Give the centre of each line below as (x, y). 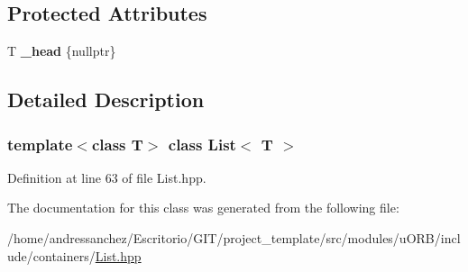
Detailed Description (106, 100)
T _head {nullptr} (62, 51)
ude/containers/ (51, 255)
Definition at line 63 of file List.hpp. (107, 177)
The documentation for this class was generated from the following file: (203, 208)
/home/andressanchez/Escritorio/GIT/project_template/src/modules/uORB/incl (234, 237)
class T (117, 144)
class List (202, 144)
